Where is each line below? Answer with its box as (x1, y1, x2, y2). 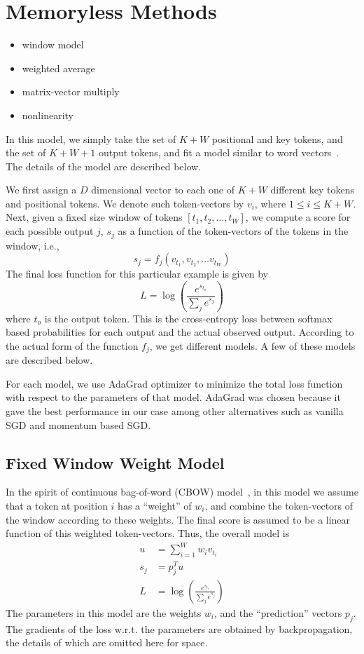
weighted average (22, 60, 95, 75)
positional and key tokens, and (211, 131, 343, 146)
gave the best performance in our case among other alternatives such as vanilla (6, 403, 344, 418)
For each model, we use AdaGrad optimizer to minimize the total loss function (6, 376, 343, 390)
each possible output (6, 224, 94, 238)
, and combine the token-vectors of (204, 498, 353, 512)
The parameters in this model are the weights (6, 606, 202, 620)
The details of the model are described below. (6, 158, 202, 173)
